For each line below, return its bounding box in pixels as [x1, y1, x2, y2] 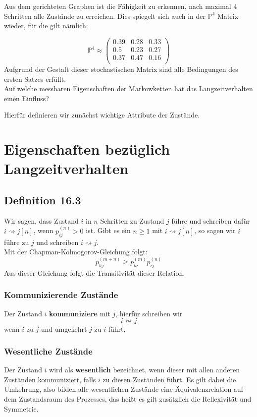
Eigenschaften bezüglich [4, 139, 170, 159]
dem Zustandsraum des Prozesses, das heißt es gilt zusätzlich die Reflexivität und [4, 393, 252, 404]
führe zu [4, 237, 29, 247]
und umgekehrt [41, 324, 87, 334]
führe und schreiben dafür [171, 215, 250, 226]
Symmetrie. [4, 403, 39, 414]
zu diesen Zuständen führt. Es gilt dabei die [103, 374, 236, 384]
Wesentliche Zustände [4, 345, 93, 357]
